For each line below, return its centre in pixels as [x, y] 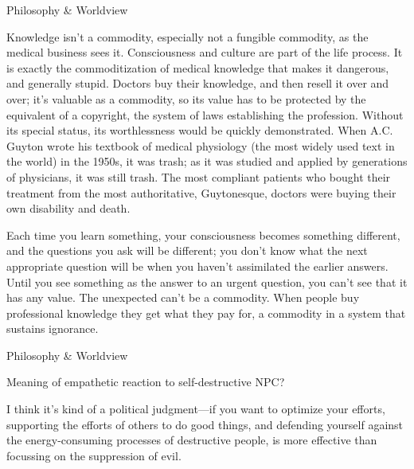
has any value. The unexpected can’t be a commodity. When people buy [183, 297]
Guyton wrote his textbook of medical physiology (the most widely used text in [201, 145]
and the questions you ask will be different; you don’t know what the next [187, 250]
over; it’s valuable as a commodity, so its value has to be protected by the [186, 98]
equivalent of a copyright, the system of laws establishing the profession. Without [205, 114]
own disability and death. [68, 208]
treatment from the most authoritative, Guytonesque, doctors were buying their [201, 192]
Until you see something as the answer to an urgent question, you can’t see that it [207, 281]
